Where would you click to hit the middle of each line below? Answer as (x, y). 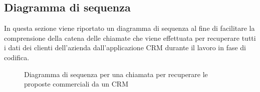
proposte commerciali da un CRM (76, 84)
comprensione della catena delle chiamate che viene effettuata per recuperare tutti (130, 38)
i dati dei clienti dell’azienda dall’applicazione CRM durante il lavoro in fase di (125, 47)
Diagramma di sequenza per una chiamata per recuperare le (116, 74)
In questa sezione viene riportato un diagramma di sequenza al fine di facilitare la (129, 28)
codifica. (17, 57)
